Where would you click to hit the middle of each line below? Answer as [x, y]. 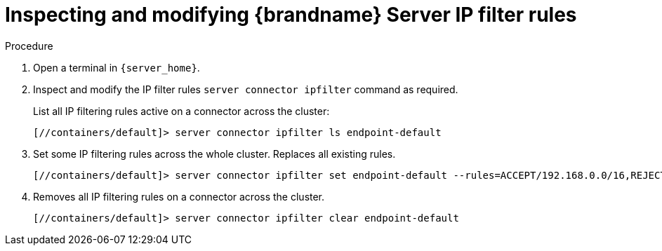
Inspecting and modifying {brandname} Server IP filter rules [291, 15]
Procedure [29, 46]
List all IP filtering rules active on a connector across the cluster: [181, 111]
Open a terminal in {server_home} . [117, 67]
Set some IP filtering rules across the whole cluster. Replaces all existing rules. [214, 154]
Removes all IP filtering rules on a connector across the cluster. [179, 196]
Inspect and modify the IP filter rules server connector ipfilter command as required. [246, 89]
